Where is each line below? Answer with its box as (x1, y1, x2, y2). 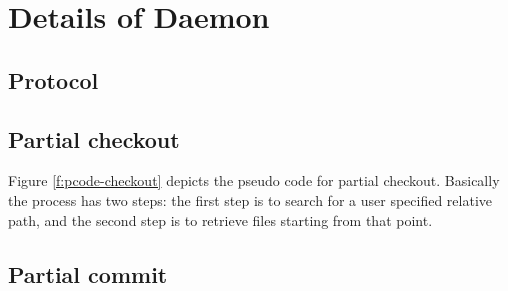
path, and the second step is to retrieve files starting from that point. (8, 209, 433, 230)
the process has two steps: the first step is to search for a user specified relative (8, 189, 492, 210)
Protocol (8, 64, 99, 95)
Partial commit (8, 258, 168, 289)
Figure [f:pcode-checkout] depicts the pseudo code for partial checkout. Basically (8, 170, 500, 191)
